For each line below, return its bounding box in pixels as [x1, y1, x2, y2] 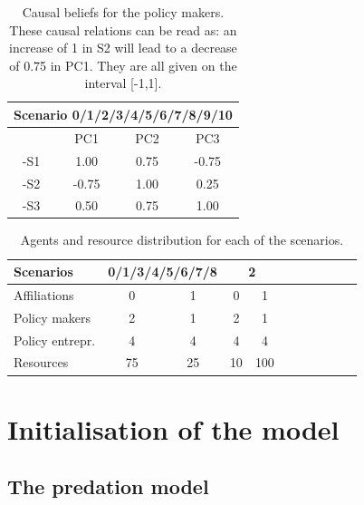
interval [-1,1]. [84, 73, 162, 92]
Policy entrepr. [14, 330, 96, 349]
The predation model [7, 472, 209, 500]
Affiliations [14, 285, 74, 304]
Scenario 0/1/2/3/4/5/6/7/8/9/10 [14, 104, 233, 123]
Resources [14, 353, 69, 372]
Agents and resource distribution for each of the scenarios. [20, 230, 344, 249]
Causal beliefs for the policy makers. [22, 3, 225, 21]
